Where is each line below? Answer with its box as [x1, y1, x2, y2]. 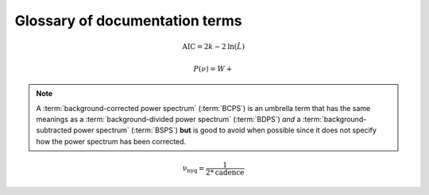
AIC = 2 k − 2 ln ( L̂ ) [182, 42, 245, 52]
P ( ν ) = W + [193, 64, 233, 73]
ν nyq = [183, 163, 205, 174]
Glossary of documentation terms [14, 12, 242, 29]
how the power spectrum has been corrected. [36, 136, 187, 146]
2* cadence [205, 167, 245, 177]
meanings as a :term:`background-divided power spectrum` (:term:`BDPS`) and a [36, 114, 301, 124]
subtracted [36, 125, 72, 135]
